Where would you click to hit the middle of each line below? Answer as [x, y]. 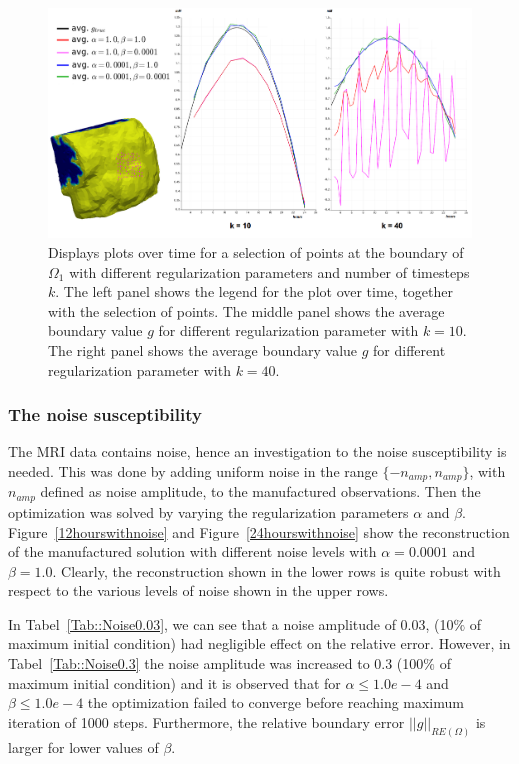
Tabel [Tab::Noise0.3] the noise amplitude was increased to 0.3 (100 [216, 663]
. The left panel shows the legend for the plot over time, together [254, 291]
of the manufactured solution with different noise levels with [192, 551]
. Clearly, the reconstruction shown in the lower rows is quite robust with [276, 570]
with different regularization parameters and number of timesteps [269, 271]
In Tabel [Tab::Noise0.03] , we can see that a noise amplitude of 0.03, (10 [231, 623]
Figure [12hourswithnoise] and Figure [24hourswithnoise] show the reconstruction [259, 531]
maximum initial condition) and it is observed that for [174, 682]
